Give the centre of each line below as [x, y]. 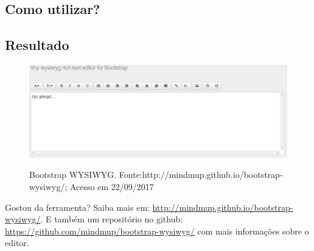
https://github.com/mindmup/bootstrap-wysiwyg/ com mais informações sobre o [157, 231]
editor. [17, 243]
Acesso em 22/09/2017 [112, 186]
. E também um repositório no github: [112, 219]
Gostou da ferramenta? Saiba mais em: [77, 207]
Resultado [37, 45]
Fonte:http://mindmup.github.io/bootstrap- [201, 175]
